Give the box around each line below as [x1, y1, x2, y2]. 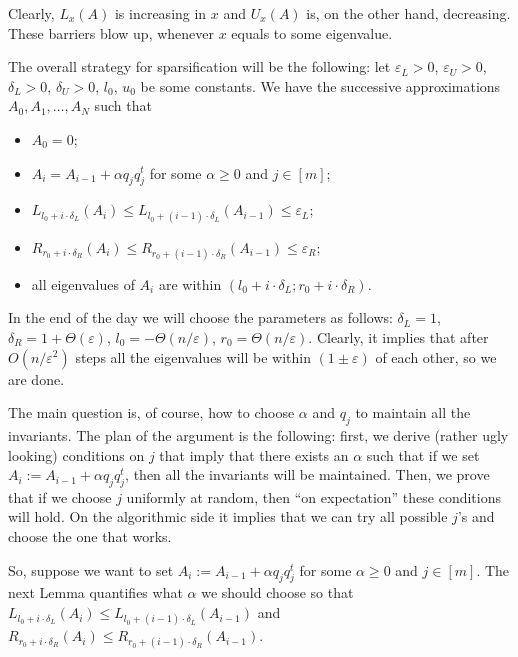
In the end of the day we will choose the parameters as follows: [8, 307, 393, 328]
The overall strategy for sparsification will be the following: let [8, 56, 391, 77]
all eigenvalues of [31, 273, 135, 294]
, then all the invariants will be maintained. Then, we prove [125, 464, 490, 485]
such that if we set [366, 444, 480, 465]
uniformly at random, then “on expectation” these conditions [126, 486, 501, 507]
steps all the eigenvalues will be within [75, 346, 311, 367]
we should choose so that [201, 582, 354, 603]
